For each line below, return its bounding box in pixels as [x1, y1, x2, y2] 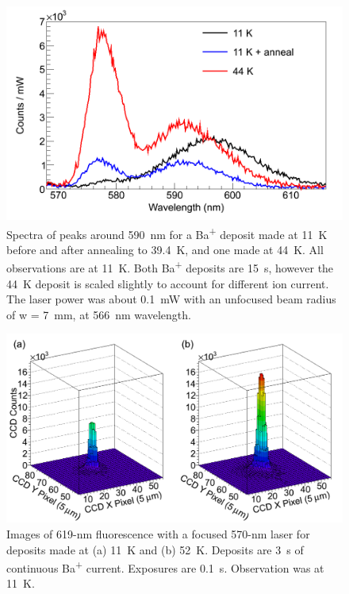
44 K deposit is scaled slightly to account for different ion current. [6, 275, 329, 291]
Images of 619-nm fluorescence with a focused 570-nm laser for [6, 526, 310, 542]
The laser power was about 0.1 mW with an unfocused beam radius [6, 291, 336, 307]
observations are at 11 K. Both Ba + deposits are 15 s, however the [6, 257, 334, 276]
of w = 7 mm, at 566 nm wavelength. [6, 306, 191, 322]
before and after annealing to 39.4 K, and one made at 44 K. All [6, 241, 324, 257]
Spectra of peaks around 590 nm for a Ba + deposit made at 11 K [6, 223, 328, 242]
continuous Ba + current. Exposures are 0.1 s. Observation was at [6, 557, 324, 576]
